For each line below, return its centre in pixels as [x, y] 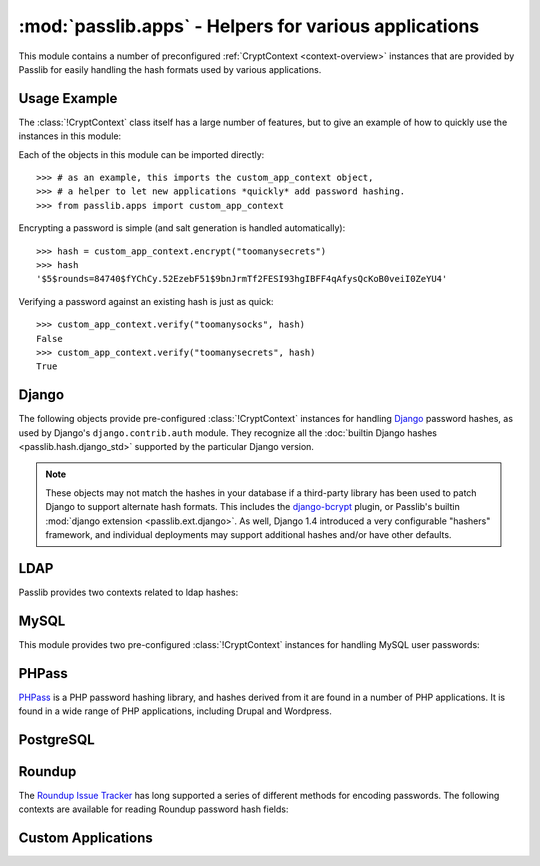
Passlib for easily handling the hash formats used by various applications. [170, 69]
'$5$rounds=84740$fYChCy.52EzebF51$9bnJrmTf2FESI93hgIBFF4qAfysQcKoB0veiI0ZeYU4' [242, 279]
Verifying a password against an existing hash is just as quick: [146, 301]
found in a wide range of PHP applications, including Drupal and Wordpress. [175, 711]
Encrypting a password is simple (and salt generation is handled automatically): [182, 228]
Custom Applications [86, 838]
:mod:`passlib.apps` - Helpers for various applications [249, 26]
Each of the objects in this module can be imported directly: [141, 154]
